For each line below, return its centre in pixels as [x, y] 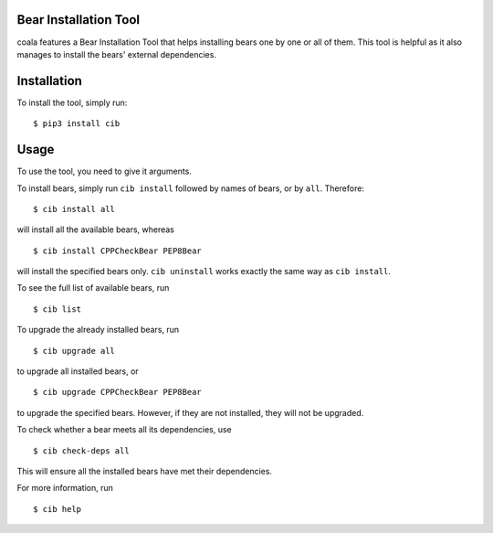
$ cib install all [74, 209]
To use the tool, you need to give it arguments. [104, 171]
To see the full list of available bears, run [93, 288]
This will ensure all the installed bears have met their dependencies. [145, 471]
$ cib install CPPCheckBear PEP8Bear [118, 251]
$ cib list [58, 309]
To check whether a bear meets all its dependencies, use [124, 430]
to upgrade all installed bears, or [78, 371]
